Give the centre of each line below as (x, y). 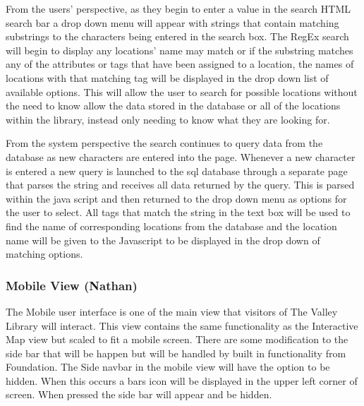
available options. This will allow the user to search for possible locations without (182, 91)
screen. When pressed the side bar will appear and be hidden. (139, 394)
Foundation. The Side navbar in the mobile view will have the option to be (168, 367)
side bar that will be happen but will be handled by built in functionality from (176, 353)
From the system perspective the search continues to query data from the (164, 143)
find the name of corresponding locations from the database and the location (171, 226)
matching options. (44, 254)
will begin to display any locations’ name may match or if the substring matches (180, 50)
